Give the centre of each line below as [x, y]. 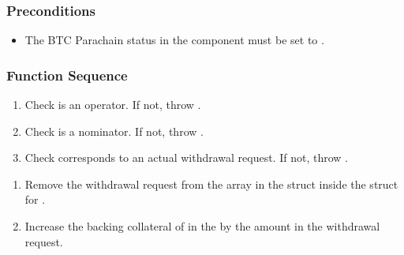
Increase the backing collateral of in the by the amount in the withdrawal [202, 226]
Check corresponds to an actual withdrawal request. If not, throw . [186, 157]
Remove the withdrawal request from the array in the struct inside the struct [211, 184]
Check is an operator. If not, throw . [113, 105]
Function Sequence [67, 75]
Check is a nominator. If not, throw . [114, 131]
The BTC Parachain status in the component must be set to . [174, 40]
